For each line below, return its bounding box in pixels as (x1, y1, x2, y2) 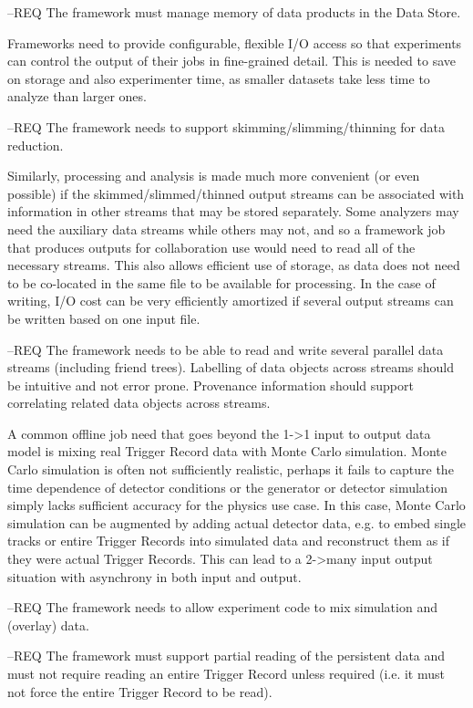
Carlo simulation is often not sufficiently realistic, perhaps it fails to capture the (7, 460, 454, 479)
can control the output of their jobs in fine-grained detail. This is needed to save (7, 51, 456, 70)
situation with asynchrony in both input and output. (7, 567, 302, 586)
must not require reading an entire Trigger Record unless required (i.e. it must (7, 664, 445, 682)
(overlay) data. (7, 615, 89, 634)
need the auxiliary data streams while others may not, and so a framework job (7, 219, 446, 238)
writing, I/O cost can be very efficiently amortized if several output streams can (7, 291, 454, 310)
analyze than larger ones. (7, 87, 147, 106)
